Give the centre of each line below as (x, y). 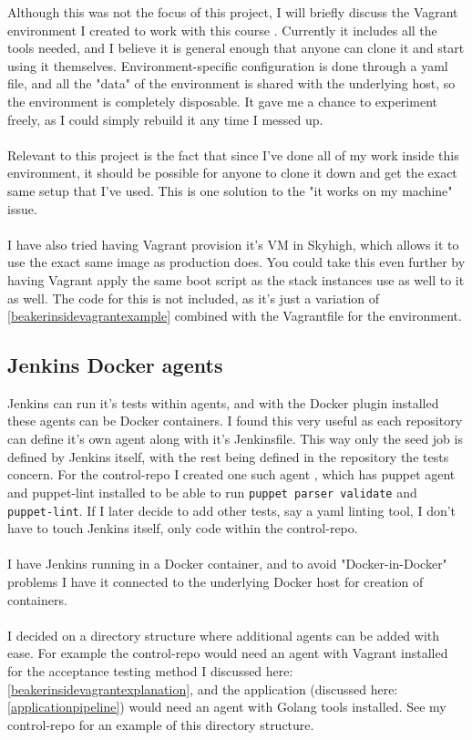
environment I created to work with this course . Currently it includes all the (222, 30)
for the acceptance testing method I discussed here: (150, 670)
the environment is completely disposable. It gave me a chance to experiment (222, 101)
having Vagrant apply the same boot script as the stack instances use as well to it (236, 279)
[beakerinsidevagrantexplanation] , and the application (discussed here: (203, 689)
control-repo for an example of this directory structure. (161, 724)
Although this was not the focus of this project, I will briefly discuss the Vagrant (233, 12)
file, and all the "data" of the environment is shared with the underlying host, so (231, 83)
